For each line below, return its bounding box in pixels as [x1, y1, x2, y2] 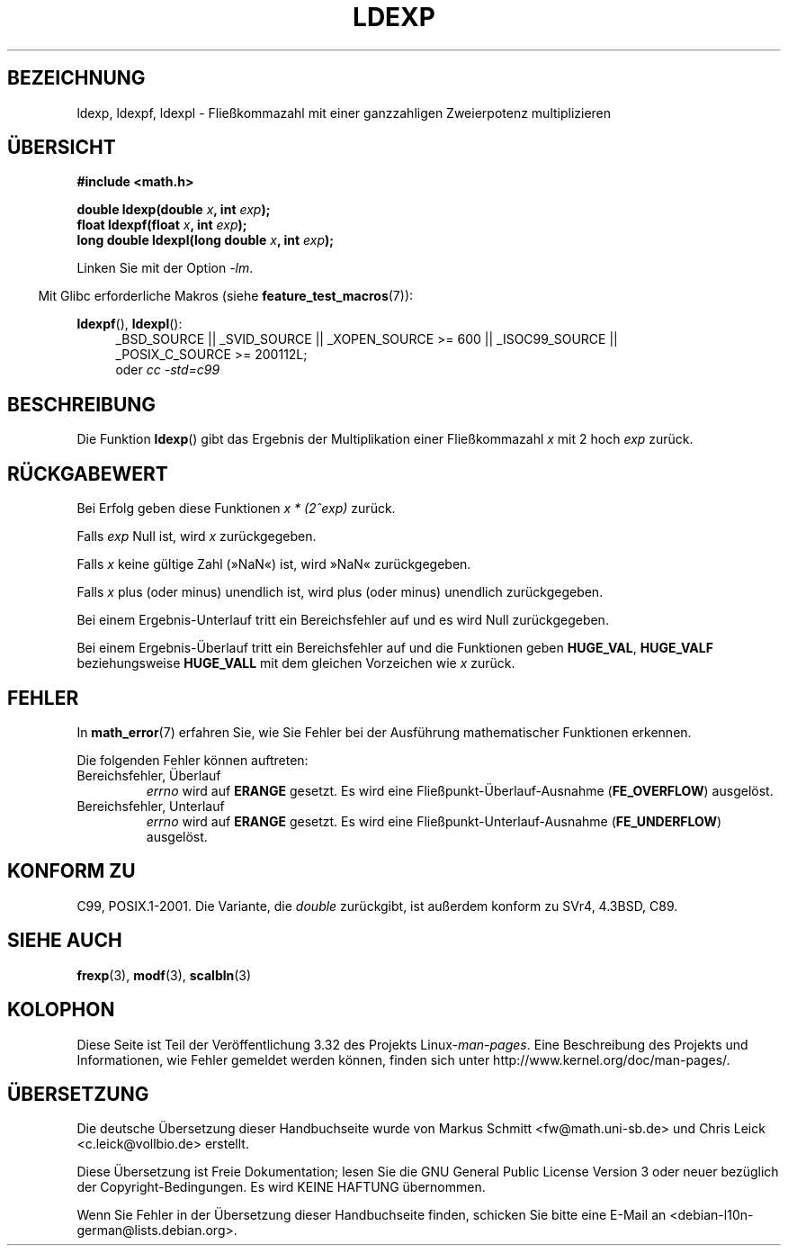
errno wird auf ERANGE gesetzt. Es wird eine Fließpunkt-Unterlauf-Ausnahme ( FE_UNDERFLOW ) [146, 813, 722, 829]
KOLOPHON [7, 998, 115, 1022]
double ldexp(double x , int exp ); [76, 202, 271, 218]
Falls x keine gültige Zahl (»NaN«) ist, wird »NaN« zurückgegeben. [76, 556, 471, 572]
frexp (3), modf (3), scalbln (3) [76, 967, 252, 983]
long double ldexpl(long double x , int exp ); [76, 232, 335, 248]
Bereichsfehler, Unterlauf [76, 798, 225, 814]
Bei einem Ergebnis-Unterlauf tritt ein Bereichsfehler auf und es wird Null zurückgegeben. [76, 612, 609, 628]
